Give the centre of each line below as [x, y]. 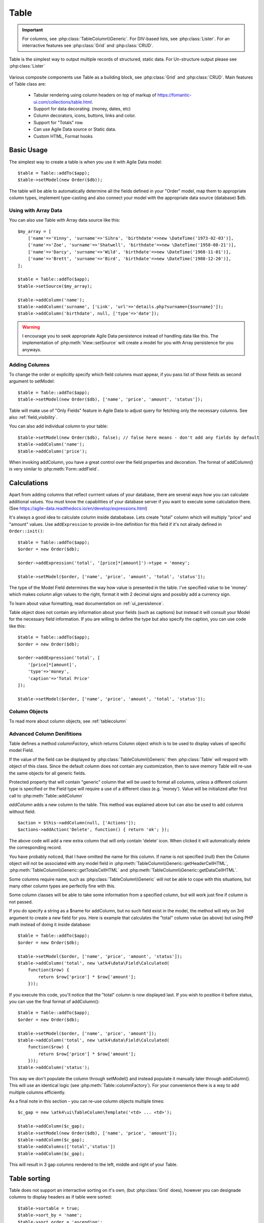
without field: [22, 812]
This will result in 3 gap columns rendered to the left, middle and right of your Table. [93, 1165]
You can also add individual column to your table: [59, 426]
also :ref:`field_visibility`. [33, 417]
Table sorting [30, 1178]
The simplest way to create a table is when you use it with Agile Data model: [85, 162]
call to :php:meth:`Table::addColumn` [46, 795]
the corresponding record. [35, 848]
